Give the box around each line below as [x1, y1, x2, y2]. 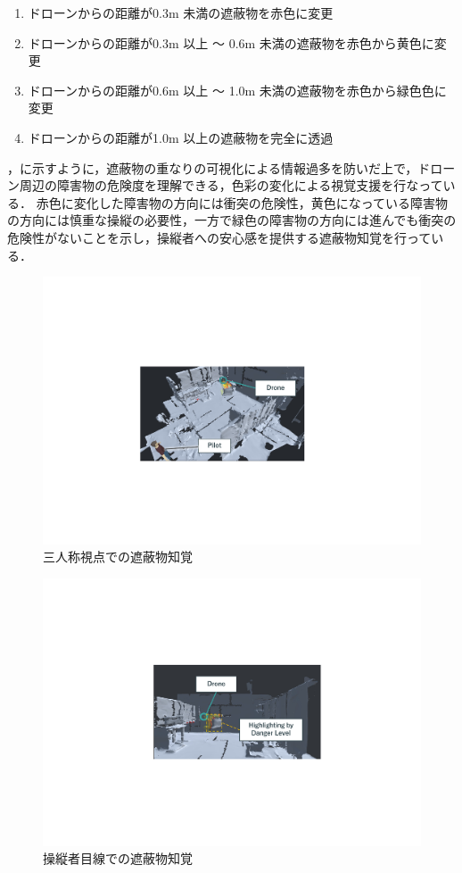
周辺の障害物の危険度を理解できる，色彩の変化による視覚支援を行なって [19, 176, 443, 195]
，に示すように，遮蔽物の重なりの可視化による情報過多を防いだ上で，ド [7, 158, 431, 177]
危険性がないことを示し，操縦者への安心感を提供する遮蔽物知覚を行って [7, 228, 432, 246]
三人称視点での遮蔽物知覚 [43, 547, 193, 566]
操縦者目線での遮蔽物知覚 [43, 849, 193, 868]
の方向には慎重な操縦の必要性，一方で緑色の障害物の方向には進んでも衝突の [7, 211, 457, 229]
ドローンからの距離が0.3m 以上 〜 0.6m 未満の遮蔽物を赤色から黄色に [28, 33, 434, 52]
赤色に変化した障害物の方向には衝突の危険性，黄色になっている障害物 [36, 193, 448, 212]
